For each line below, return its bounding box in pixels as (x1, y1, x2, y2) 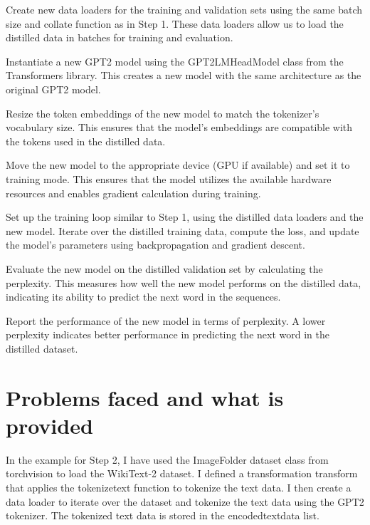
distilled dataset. (6, 341, 78, 355)
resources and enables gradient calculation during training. (6, 185, 261, 200)
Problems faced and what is (6, 383, 284, 412)
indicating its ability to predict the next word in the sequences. (6, 289, 281, 304)
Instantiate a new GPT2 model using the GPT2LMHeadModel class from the (6, 53, 344, 68)
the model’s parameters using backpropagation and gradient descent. (6, 237, 305, 252)
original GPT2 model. (6, 81, 101, 96)
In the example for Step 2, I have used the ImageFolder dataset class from (6, 452, 329, 467)
